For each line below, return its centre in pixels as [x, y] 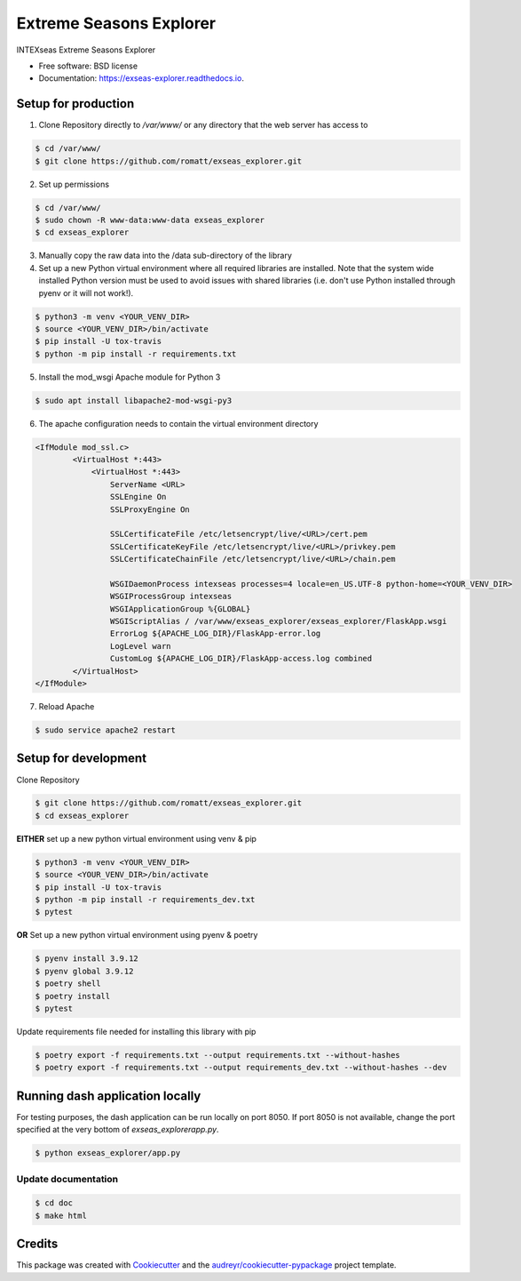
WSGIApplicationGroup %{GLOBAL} [180, 608]
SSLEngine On [138, 497]
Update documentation [67, 1179]
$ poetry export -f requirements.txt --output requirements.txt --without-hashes [218, 1055]
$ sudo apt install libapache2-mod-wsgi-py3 [134, 400]
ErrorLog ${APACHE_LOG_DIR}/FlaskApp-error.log [215, 634]
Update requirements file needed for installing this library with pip [136, 1031]
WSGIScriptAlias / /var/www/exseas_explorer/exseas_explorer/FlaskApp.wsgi [278, 621]
